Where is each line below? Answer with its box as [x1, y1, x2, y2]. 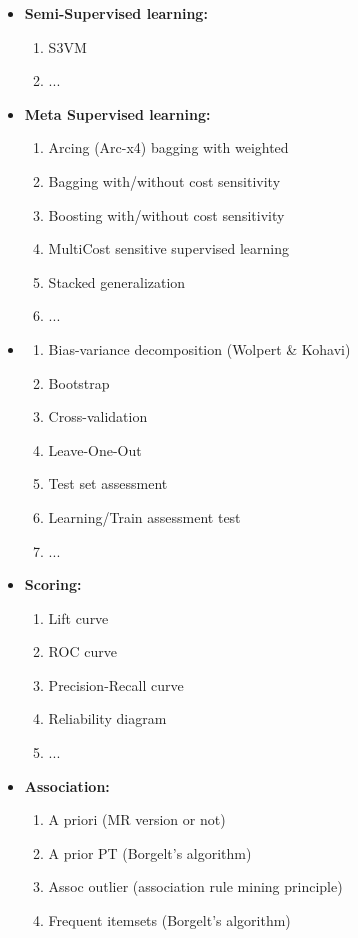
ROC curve [48, 641, 117, 662]
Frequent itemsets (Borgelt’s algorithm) [48, 910, 291, 931]
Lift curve [48, 607, 109, 628]
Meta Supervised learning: [24, 103, 211, 124]
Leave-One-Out [48, 439, 142, 460]
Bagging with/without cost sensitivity [48, 170, 281, 191]
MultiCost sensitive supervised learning [48, 238, 290, 259]
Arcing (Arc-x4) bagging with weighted [48, 137, 289, 158]
